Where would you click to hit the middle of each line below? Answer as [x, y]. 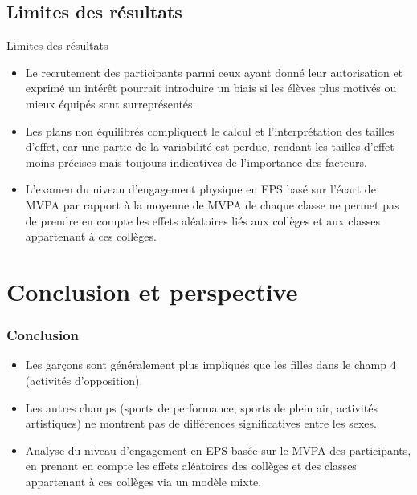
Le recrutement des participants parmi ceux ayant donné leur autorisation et [214, 72]
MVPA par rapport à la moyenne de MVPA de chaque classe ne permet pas [212, 204]
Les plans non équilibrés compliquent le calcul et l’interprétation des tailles [210, 130]
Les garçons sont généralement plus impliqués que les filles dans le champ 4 [211, 365]
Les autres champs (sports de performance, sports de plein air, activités [201, 407]
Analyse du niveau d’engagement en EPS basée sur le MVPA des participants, [218, 450]
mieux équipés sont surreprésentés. [110, 103]
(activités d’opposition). [84, 380]
